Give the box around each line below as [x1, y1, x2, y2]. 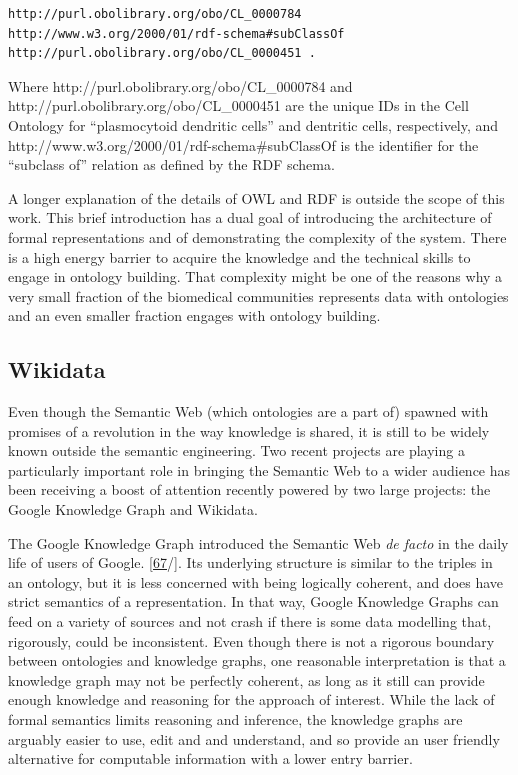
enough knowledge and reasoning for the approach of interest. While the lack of [8, 689, 495, 710]
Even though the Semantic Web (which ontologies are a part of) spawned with [8, 401, 489, 422]
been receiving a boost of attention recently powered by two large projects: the [8, 479, 491, 500]
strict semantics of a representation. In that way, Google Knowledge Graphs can [8, 591, 499, 612]
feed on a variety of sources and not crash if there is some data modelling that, [8, 611, 492, 632]
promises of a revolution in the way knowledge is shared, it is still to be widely [8, 420, 490, 441]
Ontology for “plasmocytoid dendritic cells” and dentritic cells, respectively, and [8, 114, 499, 135]
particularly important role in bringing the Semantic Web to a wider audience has [8, 459, 511, 480]
